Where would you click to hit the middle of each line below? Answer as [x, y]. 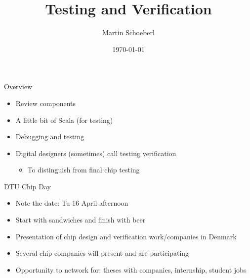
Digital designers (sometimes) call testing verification [96, 153]
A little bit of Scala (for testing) [64, 120]
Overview [18, 86]
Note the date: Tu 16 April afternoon [72, 203]
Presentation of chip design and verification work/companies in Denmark [126, 236]
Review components [45, 103]
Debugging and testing [50, 137]
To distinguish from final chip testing [83, 170]
